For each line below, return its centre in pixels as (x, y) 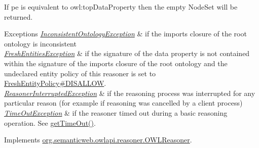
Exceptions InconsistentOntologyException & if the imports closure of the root (125, 34)
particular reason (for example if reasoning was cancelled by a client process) (123, 103)
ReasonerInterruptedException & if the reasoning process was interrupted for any (130, 93)
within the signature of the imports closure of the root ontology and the (116, 63)
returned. (18, 16)
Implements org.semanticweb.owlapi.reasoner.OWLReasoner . (98, 140)
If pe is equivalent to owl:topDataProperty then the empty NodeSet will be (121, 7)
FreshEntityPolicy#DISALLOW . (55, 83)
